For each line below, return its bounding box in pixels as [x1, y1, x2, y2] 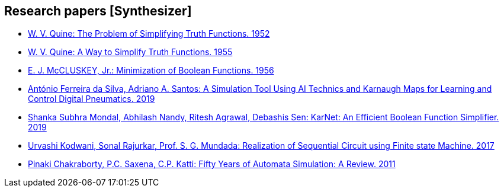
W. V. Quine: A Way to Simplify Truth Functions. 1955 [28, 47, 233, 57]
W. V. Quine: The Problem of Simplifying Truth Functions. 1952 [28, 28, 270, 39]
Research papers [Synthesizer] [4, 4, 192, 18]
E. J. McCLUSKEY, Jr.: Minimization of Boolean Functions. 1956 [28, 65, 274, 76]
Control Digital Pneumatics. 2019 [28, 94, 155, 104]
